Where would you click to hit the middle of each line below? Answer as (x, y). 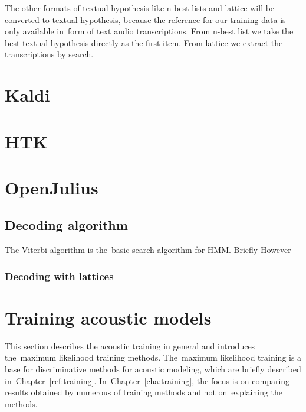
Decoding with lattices (59, 276)
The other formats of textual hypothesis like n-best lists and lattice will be (140, 8)
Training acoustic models (108, 317)
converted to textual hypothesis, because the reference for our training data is (145, 19)
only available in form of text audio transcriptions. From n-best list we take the (149, 31)
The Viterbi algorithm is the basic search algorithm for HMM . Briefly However (148, 250)
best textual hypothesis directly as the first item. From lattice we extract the (144, 42)
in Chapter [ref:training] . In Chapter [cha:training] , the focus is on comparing (147, 380)
